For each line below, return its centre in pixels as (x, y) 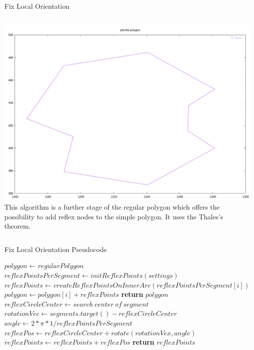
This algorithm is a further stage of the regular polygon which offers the (112, 206)
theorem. (18, 226)
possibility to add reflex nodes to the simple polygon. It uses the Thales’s (114, 216)
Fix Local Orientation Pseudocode (56, 249)
